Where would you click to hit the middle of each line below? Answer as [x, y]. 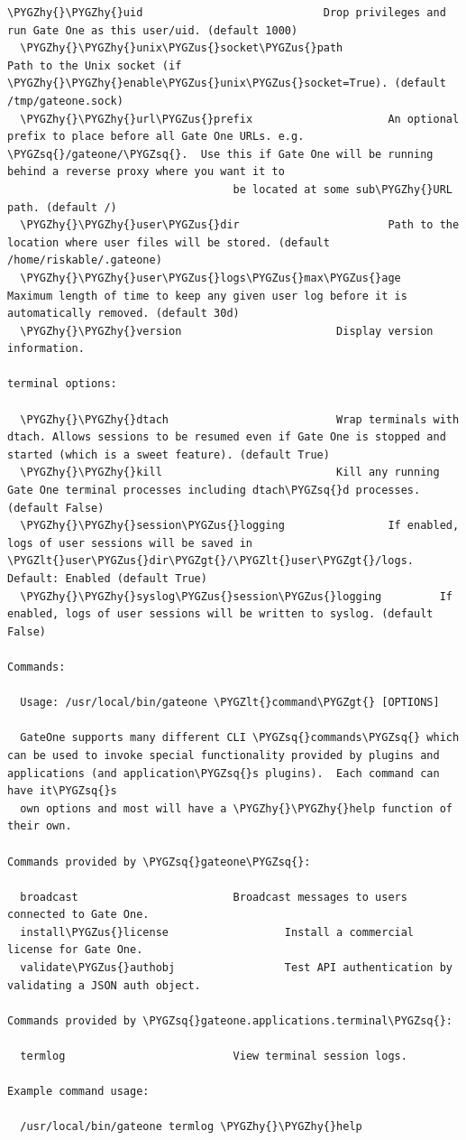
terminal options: [62, 384]
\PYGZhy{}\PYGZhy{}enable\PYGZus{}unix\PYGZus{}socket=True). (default [227, 83]
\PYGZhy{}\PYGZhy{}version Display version [227, 331]
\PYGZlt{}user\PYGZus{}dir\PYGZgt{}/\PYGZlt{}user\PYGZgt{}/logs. [211, 561]
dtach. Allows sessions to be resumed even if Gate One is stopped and [227, 437]
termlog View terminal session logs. [214, 1057]
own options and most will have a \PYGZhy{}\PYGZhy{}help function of [236, 808]
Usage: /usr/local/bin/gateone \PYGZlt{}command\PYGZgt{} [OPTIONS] [230, 703]
